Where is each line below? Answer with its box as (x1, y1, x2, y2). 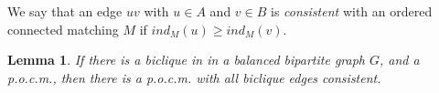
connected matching (7, 19, 119, 38)
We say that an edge (7, 2, 123, 20)
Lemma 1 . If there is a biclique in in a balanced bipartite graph (7, 50, 365, 69)
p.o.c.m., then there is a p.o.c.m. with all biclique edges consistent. (7, 67, 381, 87)
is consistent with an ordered (271, 2, 433, 20)
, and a (380, 50, 420, 69)
